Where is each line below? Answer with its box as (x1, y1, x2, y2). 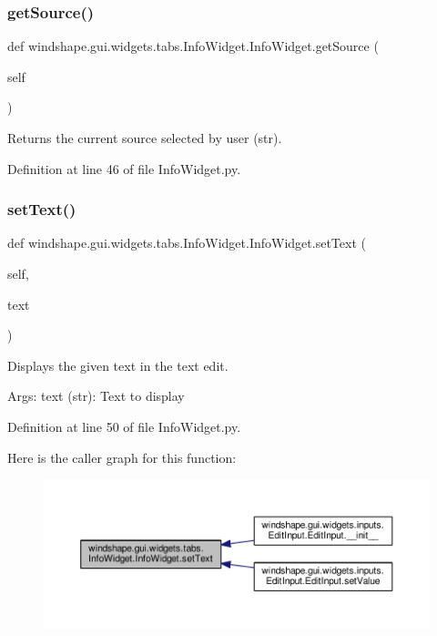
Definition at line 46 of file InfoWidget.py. (7, 159, 241, 178)
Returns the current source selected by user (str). (7, 128, 282, 147)
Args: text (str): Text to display (7, 386, 185, 405)
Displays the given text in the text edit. (7, 355, 229, 374)
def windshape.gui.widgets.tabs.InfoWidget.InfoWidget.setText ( (7, 233, 366, 252)
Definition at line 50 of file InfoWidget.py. (7, 416, 241, 436)
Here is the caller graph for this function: (7, 447, 237, 467)
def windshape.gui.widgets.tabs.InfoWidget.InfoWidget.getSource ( (7, 36, 379, 56)
